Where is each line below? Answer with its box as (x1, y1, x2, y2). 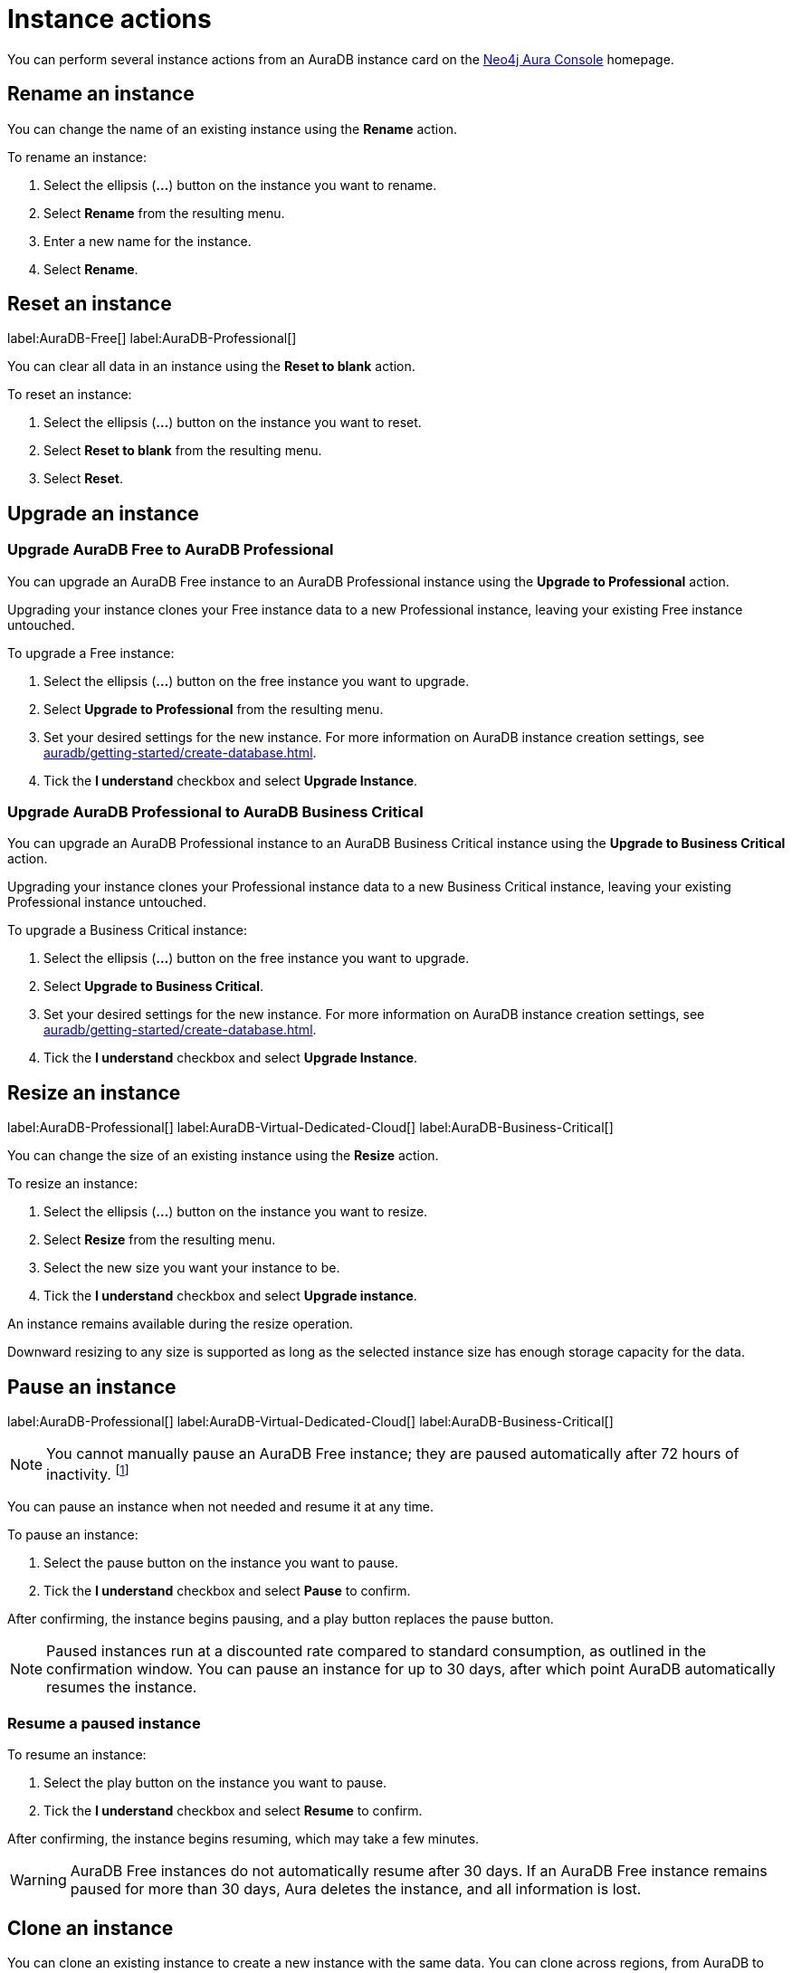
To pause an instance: (7, 1527, 138, 1543)
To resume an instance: (7, 1747, 147, 1763)
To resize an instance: (7, 1176, 138, 1192)
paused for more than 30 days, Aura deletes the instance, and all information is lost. (70, 1880, 642, 1899)
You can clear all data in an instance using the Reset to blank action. (7, 358, 415, 375)
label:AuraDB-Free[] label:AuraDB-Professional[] (7, 330, 297, 347)
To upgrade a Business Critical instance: (7, 922, 248, 939)
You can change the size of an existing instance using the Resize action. (7, 1148, 439, 1164)
